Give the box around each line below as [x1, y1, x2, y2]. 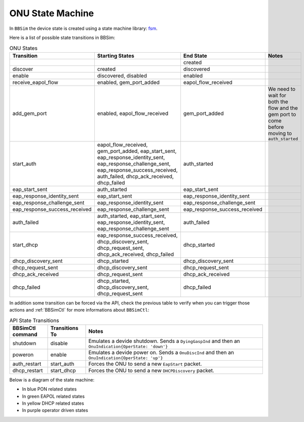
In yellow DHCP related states [22, 400, 85, 406]
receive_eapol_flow [12, 79, 58, 86]
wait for [268, 92, 286, 99]
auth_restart [12, 360, 42, 367]
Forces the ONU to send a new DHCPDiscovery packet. [88, 367, 215, 374]
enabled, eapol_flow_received [97, 110, 169, 117]
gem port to [268, 110, 296, 118]
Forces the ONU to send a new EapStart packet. [88, 360, 202, 367]
